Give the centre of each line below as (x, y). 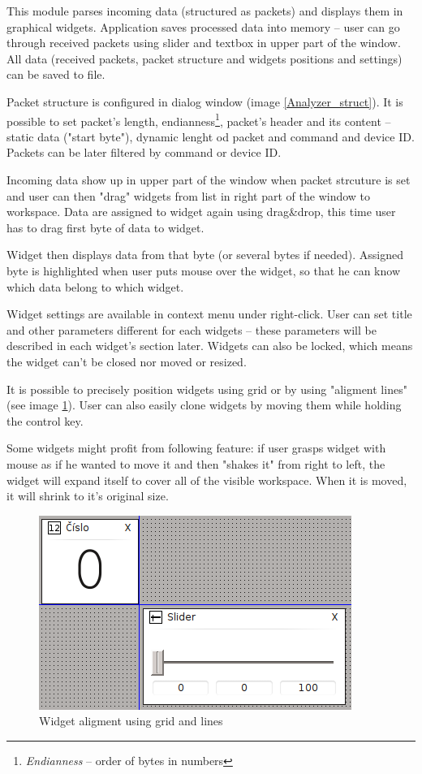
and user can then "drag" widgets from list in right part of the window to (189, 195)
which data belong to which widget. (95, 286)
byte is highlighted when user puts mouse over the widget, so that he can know (203, 270)
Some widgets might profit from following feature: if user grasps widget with (196, 448)
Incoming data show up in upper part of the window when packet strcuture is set (209, 179)
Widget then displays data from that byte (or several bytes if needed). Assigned (205, 255)
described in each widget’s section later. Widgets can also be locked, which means (210, 346)
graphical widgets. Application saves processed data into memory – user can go (203, 26)
